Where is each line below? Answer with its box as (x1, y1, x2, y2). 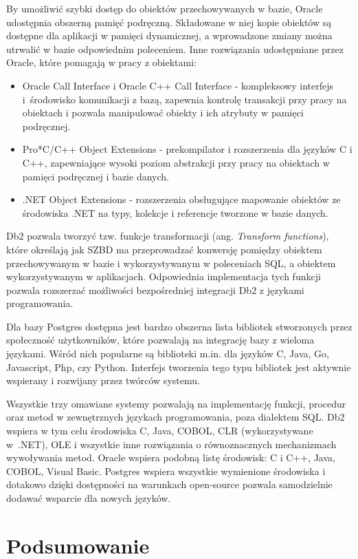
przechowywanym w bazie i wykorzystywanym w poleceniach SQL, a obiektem (6, 255, 336, 270)
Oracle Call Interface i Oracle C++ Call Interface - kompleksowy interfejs (22, 78, 333, 92)
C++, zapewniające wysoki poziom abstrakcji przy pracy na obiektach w (22, 155, 330, 169)
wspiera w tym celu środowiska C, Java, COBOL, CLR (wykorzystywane (6, 423, 313, 438)
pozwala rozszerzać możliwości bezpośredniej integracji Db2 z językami (6, 282, 304, 297)
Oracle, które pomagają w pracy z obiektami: (6, 55, 197, 70)
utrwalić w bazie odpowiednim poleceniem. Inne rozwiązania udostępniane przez (6, 41, 344, 56)
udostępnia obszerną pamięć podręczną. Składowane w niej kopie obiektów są (6, 14, 332, 29)
